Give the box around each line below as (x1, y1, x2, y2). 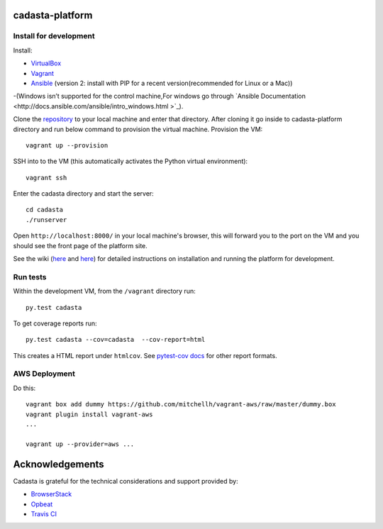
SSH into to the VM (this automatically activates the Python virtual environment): (13, 157, 248, 166)
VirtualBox (30, 59, 62, 67)
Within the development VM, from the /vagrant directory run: (13, 287, 196, 296)
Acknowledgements (13, 458, 104, 470)
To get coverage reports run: (13, 319, 97, 328)
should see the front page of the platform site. (13, 241, 148, 250)
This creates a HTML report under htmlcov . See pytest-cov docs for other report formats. (13, 351, 277, 360)
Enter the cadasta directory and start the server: (13, 189, 154, 198)
